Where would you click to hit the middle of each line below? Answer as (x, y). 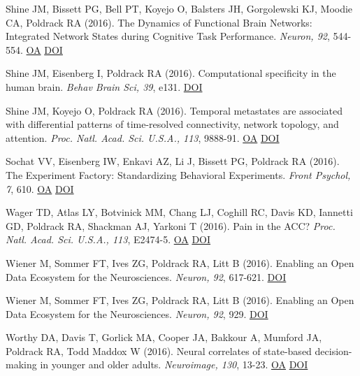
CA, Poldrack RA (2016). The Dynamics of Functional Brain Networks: (159, 22)
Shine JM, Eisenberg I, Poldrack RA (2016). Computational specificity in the (171, 73)
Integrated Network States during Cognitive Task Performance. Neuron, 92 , (168, 36)
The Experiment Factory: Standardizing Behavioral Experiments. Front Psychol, (178, 174)
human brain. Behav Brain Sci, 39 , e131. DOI (104, 86)
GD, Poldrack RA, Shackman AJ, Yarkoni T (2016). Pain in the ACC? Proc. (171, 225)
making (21, 364)
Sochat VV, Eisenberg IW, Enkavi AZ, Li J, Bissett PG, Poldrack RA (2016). (173, 161)
